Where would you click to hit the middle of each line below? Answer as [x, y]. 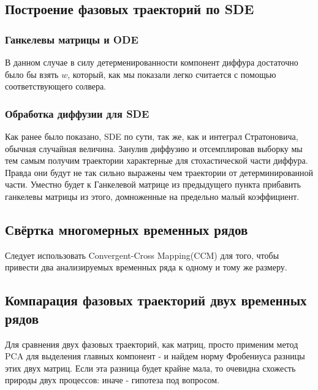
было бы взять [32, 74]
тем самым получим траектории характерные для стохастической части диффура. [157, 160]
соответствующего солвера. [56, 86]
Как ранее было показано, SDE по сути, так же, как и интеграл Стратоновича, [152, 136]
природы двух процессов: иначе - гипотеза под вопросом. [112, 380]
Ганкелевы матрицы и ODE [72, 39]
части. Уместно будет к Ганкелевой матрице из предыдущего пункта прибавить [153, 184]
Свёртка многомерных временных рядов [127, 229]
